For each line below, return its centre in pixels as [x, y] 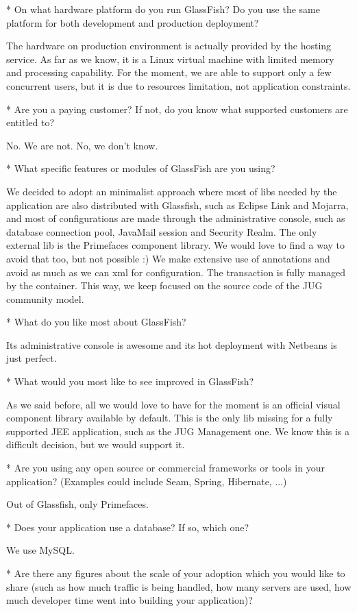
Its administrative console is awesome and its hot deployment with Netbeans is [172, 344]
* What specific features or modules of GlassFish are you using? [141, 168]
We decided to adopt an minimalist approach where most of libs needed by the [172, 191]
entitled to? [30, 122]
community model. [45, 298]
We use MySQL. [40, 550]
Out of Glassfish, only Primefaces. [77, 504]
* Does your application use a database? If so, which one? [128, 527]
